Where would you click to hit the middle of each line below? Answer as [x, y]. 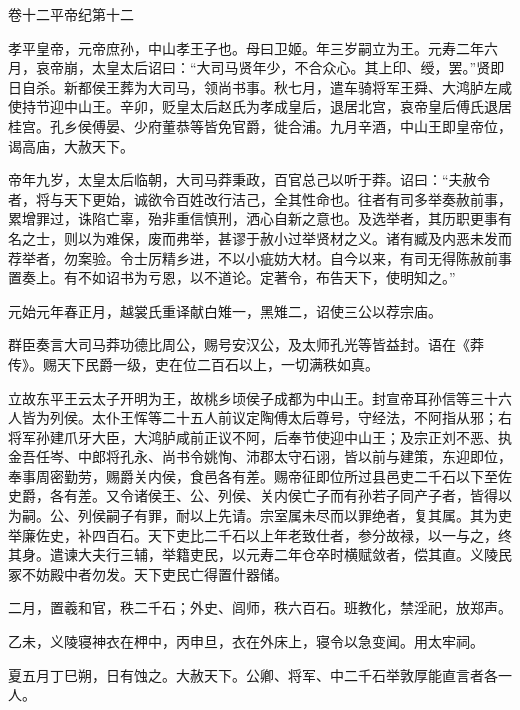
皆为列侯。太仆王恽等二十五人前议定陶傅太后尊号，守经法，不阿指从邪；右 [266, 417]
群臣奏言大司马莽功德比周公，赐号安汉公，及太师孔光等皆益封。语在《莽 [246, 344]
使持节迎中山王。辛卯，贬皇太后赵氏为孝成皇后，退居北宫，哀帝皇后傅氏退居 [260, 106]
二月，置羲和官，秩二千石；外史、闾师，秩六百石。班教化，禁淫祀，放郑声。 [260, 607]
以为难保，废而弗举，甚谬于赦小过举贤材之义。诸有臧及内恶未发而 [294, 237]
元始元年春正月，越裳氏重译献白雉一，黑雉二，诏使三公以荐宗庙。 [225, 310]
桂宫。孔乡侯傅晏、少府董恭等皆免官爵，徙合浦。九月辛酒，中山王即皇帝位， [260, 125]
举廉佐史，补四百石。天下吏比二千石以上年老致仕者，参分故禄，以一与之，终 [260, 534]
